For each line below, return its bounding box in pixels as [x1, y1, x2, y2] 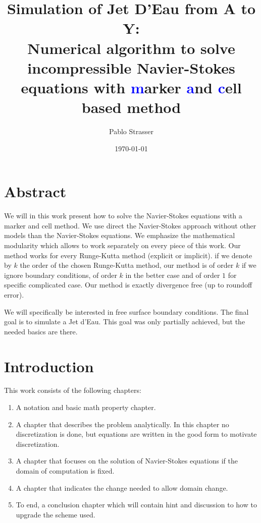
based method [81, 97, 181, 118]
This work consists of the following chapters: [4, 385, 141, 395]
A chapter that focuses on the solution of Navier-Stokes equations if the [16, 455, 238, 466]
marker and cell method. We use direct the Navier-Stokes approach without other [4, 220, 256, 230]
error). [4, 289, 24, 300]
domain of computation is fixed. [16, 466, 115, 476]
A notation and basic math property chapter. [16, 402, 156, 413]
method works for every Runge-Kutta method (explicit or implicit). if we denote [4, 250, 252, 260]
